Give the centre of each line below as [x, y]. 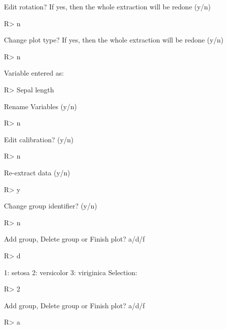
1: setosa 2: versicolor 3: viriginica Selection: [71, 272]
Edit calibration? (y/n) [39, 139]
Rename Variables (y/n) [40, 106]
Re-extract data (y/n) [37, 172]
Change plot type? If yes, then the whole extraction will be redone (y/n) [114, 40]
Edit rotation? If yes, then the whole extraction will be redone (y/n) [107, 6]
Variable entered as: [34, 73]
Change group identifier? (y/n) [51, 206]
